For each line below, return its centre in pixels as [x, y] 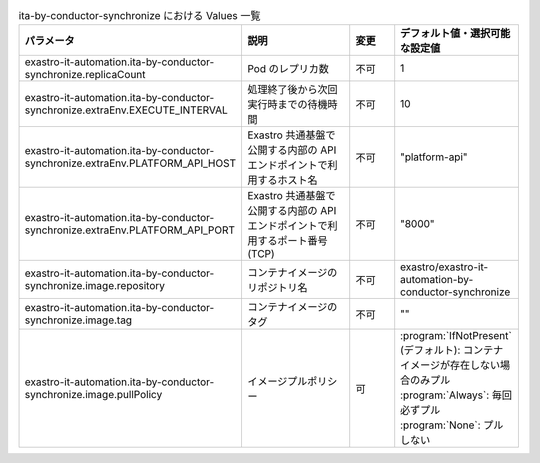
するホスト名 [287, 180]
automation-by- [437, 280]
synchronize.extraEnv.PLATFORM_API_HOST [130, 163]
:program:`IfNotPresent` [456, 336]
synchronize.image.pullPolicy [93, 395]
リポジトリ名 [277, 288]
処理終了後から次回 [292, 90]
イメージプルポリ [287, 382]
